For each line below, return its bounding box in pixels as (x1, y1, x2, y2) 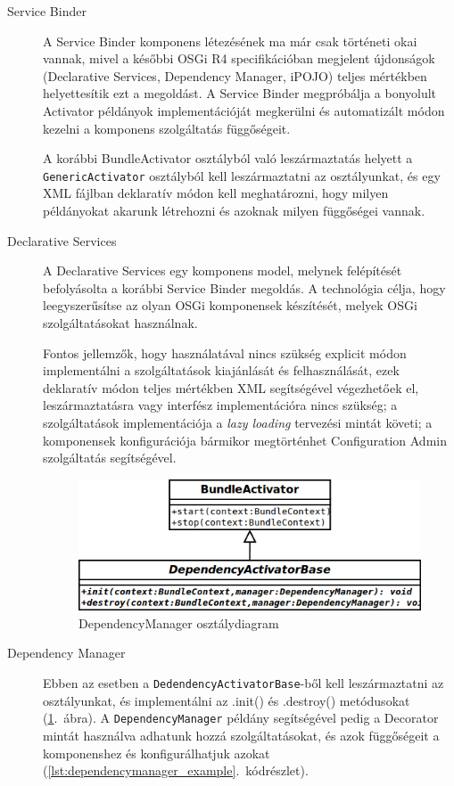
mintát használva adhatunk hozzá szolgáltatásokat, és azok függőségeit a (43, 725, 440, 744)
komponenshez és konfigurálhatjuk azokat (43, 743, 270, 762)
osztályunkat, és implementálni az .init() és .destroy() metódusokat (43, 691, 410, 709)
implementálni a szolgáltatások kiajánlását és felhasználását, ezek (43, 361, 400, 380)
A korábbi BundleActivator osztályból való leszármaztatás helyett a (43, 149, 413, 168)
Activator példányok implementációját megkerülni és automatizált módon (43, 101, 445, 119)
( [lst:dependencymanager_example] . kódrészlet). (43, 761, 309, 780)
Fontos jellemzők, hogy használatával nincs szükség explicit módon (43, 343, 407, 362)
